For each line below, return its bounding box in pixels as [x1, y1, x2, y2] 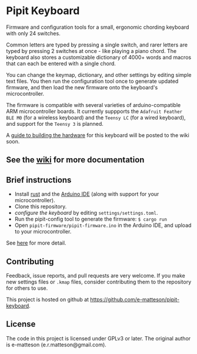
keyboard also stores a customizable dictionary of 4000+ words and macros [6, 54, 192, 61]
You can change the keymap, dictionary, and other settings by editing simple [6, 71, 192, 78]
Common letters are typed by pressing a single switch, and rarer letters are [6, 41, 188, 48]
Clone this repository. [14, 203, 67, 210]
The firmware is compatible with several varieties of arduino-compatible [6, 101, 181, 108]
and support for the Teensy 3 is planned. [6, 120, 104, 127]
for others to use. [6, 284, 48, 292]
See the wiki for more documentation [6, 155, 145, 165]
